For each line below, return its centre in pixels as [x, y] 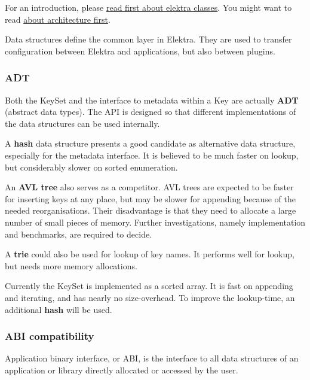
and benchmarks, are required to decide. [79, 234]
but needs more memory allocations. [71, 265]
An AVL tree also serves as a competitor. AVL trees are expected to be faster [149, 187]
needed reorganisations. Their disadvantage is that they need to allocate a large [151, 210]
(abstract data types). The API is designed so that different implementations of [151, 112]
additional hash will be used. [59, 309]
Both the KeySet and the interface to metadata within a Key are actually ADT [152, 100]
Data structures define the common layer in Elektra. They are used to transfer [148, 39]
